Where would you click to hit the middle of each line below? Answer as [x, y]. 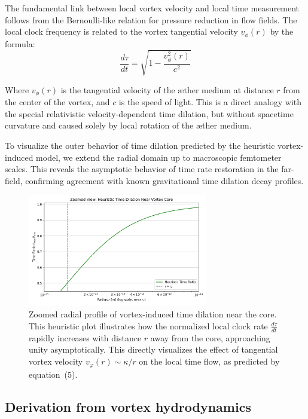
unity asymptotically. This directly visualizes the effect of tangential [153, 349]
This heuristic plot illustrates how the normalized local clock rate [148, 326]
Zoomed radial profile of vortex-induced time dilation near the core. [153, 314]
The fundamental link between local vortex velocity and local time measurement [152, 8]
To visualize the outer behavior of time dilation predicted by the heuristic [140, 146]
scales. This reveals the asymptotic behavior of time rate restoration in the [142, 169]
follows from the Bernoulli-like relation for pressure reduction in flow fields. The [151, 19]
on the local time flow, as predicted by [209, 361]
